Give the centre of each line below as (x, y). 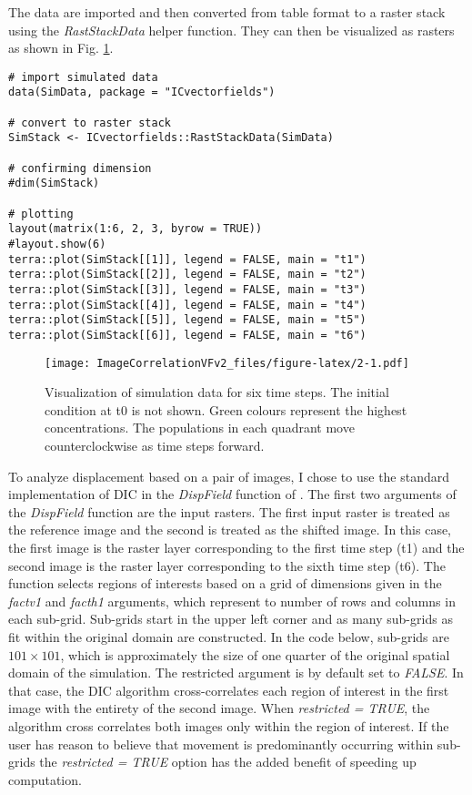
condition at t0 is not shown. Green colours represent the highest (226, 409)
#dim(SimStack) (54, 183)
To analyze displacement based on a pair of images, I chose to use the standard (229, 476)
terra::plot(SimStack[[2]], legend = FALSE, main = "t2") (187, 275)
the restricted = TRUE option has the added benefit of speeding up (228, 762)
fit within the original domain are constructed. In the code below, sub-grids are (229, 636)
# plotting (41, 214)
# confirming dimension (80, 168)
